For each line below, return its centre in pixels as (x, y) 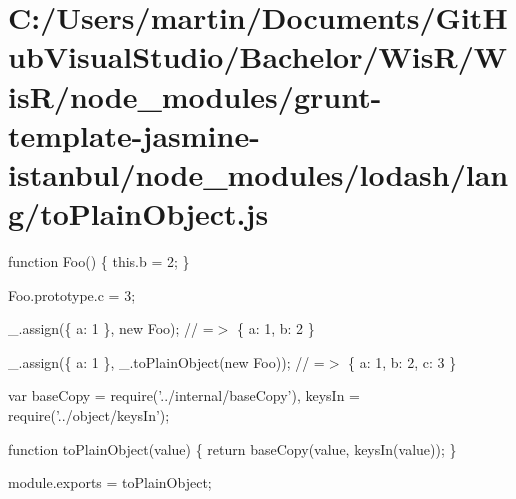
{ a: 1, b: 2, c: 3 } (402, 361)
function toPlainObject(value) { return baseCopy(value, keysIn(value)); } (232, 448)
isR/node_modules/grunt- (195, 95)
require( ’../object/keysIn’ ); (89, 415)
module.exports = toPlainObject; (110, 482)
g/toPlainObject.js (138, 213)
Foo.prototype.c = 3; (72, 294)
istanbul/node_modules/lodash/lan (258, 173)
